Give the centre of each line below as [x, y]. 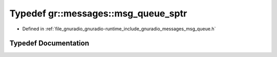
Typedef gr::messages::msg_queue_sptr [98, 13]
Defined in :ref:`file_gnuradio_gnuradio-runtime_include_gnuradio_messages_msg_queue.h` [119, 29]
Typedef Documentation [49, 43]
